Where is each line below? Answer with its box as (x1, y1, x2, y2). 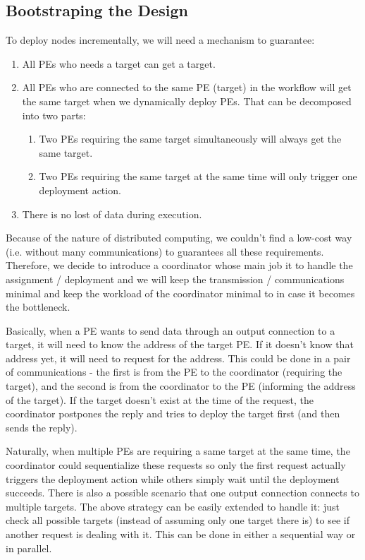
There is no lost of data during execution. (22, 206, 202, 221)
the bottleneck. (6, 299, 70, 314)
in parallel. (6, 540, 52, 555)
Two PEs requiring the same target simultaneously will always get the (39, 131, 342, 146)
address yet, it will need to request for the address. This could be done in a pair (6, 350, 351, 365)
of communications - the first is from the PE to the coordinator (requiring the (6, 364, 342, 379)
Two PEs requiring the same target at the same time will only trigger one (39, 169, 357, 184)
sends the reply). (6, 419, 78, 434)
